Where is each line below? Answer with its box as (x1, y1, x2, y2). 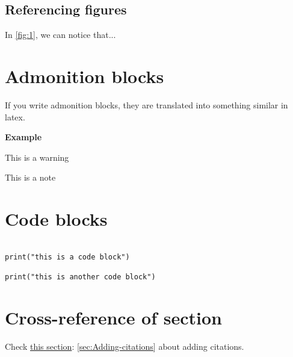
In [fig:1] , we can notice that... (5, 28, 116, 41)
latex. (5, 110, 25, 123)
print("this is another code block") (5, 272, 156, 281)
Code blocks (5, 206, 108, 231)
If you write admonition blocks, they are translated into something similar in (5, 98, 288, 111)
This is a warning (5, 151, 69, 163)
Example (5, 131, 42, 143)
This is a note (5, 171, 56, 184)
